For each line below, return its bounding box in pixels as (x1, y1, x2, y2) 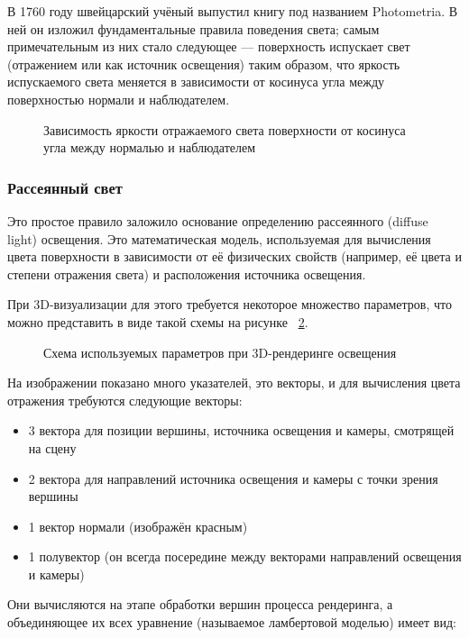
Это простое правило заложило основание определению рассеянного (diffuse (7, 211, 428, 230)
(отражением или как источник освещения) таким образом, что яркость (7, 54, 400, 73)
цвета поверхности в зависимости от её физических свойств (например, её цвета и (7, 247, 462, 266)
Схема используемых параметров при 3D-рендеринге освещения (43, 342, 397, 361)
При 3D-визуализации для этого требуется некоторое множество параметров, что (7, 295, 452, 314)
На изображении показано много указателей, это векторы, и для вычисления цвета (7, 373, 461, 392)
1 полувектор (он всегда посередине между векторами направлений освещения (28, 547, 462, 566)
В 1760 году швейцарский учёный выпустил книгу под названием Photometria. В (7, 2, 458, 20)
